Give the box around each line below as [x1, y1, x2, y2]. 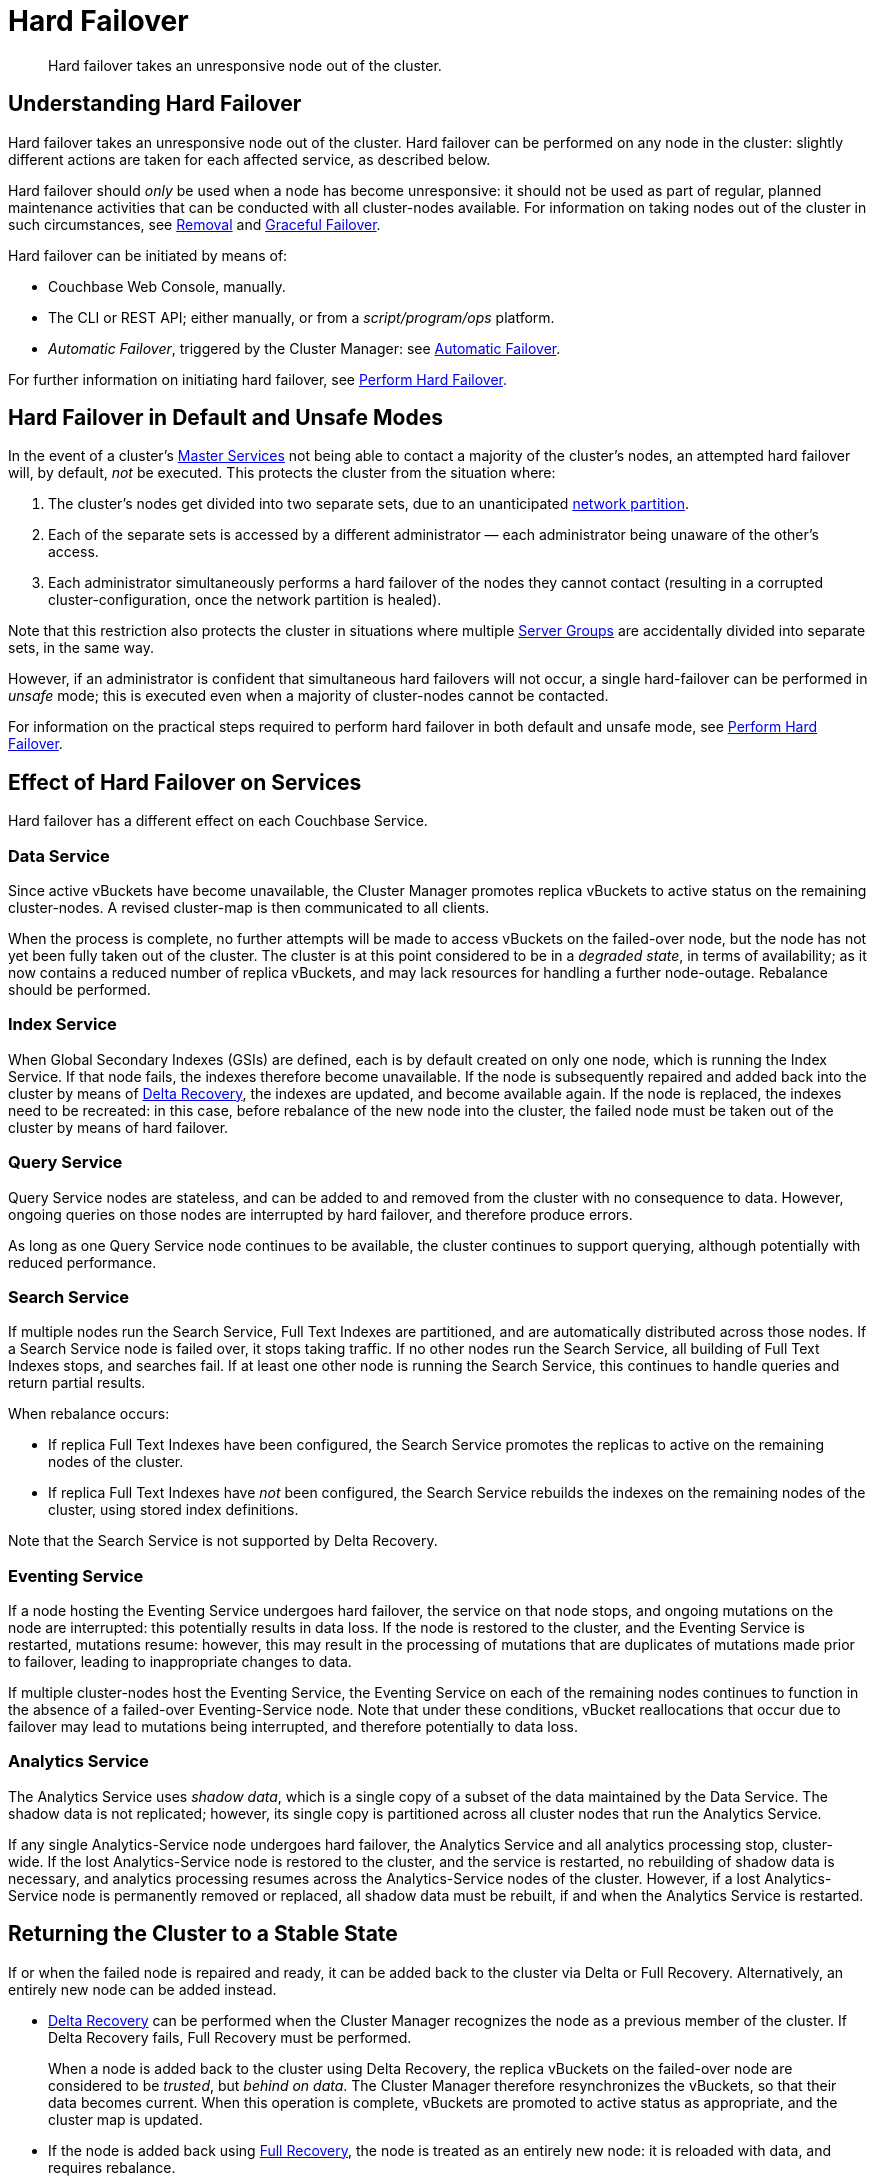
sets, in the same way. [8, 639, 154, 657]
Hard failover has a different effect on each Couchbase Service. [8, 812, 428, 830]
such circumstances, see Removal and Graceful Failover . [8, 215, 381, 233]
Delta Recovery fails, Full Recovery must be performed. [48, 2028, 412, 2046]
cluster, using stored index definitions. [48, 1501, 299, 1519]
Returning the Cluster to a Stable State [8, 1921, 398, 1947]
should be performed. [8, 981, 151, 999]
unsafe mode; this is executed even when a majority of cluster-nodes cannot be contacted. [8, 687, 609, 705]
